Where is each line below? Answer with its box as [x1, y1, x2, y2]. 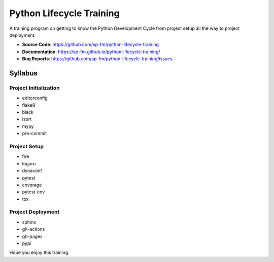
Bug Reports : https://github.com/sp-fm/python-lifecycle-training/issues [22, 56, 173, 62]
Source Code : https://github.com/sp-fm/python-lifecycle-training [22, 41, 159, 48]
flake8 [22, 102, 36, 108]
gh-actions [22, 226, 45, 232]
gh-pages [22, 233, 43, 239]
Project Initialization [9, 84, 60, 91]
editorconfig [22, 95, 48, 101]
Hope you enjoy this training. [9, 249, 70, 255]
